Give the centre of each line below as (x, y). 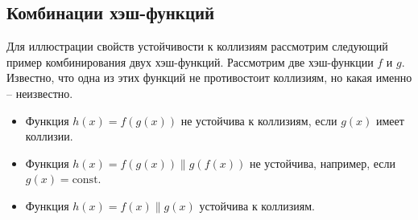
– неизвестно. (40, 93)
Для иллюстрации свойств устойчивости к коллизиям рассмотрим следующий (197, 46)
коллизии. (49, 136)
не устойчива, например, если (323, 163)
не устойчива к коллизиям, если (259, 120)
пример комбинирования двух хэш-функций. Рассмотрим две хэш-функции (190, 61)
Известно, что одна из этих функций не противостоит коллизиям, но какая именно (209, 77)
